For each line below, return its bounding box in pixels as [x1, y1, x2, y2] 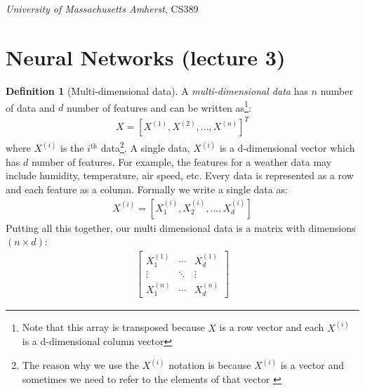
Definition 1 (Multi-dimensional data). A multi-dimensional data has [6, 84, 308, 98]
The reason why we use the [22, 358, 140, 372]
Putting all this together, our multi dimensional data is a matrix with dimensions [6, 220, 356, 235]
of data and [6, 100, 55, 115]
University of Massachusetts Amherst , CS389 [6, 1, 199, 16]
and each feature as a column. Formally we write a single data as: [6, 181, 288, 196]
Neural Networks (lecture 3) [6, 43, 286, 72]
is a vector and [280, 358, 344, 372]
